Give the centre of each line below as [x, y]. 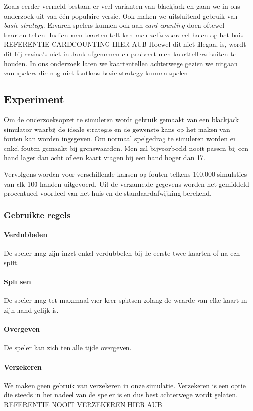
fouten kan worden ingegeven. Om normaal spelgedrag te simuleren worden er [120, 139]
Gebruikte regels [37, 215]
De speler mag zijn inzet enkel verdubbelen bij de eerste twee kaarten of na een [122, 253]
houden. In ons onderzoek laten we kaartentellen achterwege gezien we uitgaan [121, 63]
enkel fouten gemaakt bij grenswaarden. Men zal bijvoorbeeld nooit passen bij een [126, 148]
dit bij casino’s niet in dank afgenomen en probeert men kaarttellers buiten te [120, 53]
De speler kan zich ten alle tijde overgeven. [68, 347]
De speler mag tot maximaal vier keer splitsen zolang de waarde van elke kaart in [126, 300]
